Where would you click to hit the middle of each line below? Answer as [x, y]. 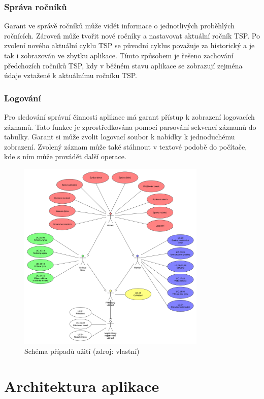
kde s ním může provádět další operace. [65, 156]
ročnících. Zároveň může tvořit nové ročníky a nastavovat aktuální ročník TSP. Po [132, 35]
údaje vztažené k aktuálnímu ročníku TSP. [71, 75]
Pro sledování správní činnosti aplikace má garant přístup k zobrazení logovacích [129, 117]
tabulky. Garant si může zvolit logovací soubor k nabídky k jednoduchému [120, 137]
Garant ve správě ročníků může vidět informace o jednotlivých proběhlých [119, 26]
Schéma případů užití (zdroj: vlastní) [82, 351]
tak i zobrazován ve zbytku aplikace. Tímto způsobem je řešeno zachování [119, 55]
